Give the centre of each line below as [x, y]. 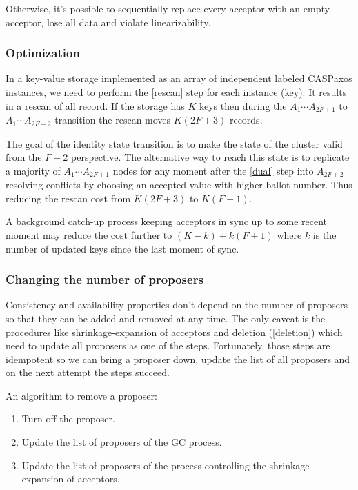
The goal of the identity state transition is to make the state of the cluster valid [174, 143]
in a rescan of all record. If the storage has [95, 105]
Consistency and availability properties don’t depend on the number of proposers [177, 305]
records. [246, 120]
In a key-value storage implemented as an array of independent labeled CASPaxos [179, 78]
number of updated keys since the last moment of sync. [122, 248]
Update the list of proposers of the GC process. [122, 442]
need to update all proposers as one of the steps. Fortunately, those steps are [168, 345]
